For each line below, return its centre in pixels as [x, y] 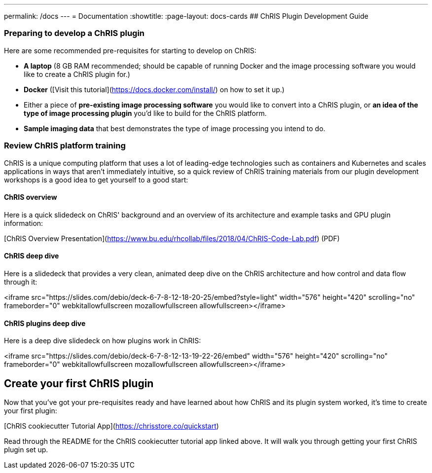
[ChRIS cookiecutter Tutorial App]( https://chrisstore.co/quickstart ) [111, 426]
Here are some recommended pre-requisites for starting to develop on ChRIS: [130, 50]
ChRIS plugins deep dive [45, 323]
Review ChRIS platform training [65, 146]
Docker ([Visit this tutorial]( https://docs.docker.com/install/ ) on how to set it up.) [154, 89]
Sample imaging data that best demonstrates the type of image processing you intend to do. [175, 128]
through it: [21, 282]
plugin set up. [26, 450]
